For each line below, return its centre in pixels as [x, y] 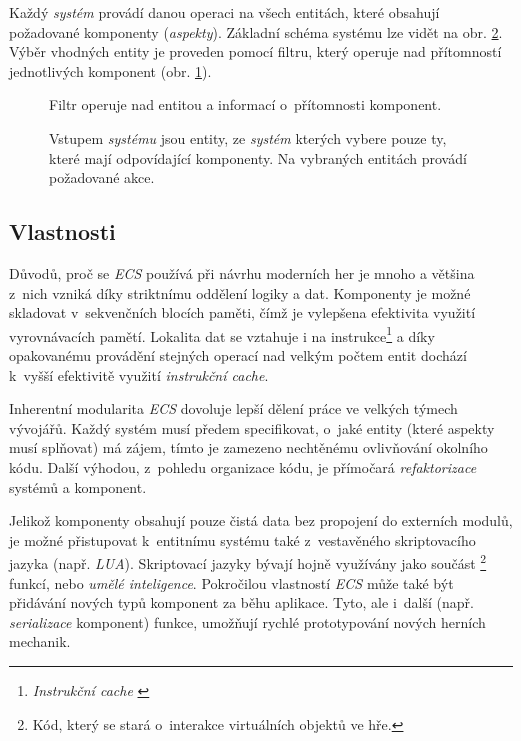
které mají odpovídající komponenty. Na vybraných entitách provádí [258, 157]
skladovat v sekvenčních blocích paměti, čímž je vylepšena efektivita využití [242, 312]
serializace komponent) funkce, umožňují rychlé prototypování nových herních [247, 621]
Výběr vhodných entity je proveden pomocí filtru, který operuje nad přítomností [255, 51]
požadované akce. [102, 177]
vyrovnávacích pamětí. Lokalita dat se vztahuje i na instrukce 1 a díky [222, 334]
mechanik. [40, 641]
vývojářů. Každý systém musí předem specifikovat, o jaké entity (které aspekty [252, 427]
